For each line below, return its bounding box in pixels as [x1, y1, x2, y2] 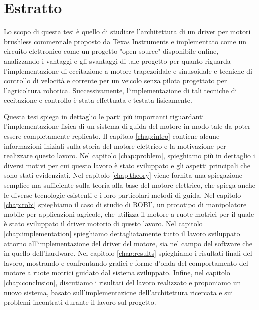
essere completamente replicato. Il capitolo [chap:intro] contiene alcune [4, 131, 220, 141]
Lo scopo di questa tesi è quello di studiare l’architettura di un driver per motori [4, 26, 251, 37]
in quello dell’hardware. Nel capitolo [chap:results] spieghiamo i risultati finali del [4, 248, 252, 258]
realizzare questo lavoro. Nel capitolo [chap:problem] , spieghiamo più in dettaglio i [4, 150, 255, 161]
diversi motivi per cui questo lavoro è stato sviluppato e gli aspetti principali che [4, 160, 251, 170]
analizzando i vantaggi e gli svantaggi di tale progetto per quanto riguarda [4, 55, 231, 66]
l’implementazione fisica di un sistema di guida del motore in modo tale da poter [4, 121, 251, 131]
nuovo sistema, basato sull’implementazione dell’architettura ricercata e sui [4, 287, 233, 297]
